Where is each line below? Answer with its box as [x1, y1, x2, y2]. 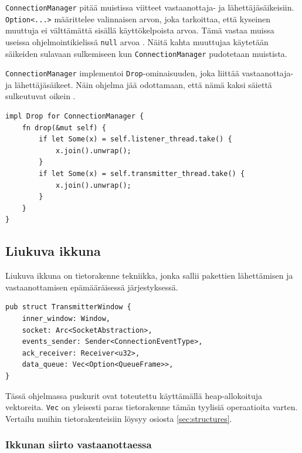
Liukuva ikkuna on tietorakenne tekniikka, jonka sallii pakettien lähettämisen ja [5, 269, 293, 282]
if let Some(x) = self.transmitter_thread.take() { [39, 170, 245, 178]
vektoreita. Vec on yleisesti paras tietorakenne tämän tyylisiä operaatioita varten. [5, 401, 298, 413]
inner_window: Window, [22, 314, 110, 323]
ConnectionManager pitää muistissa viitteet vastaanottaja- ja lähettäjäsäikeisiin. [5, 1, 294, 13]
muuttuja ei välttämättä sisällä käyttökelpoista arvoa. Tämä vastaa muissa [5, 24, 274, 36]
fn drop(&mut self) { [22, 123, 106, 132]
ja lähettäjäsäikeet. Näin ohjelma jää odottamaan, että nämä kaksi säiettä [5, 78, 272, 90]
